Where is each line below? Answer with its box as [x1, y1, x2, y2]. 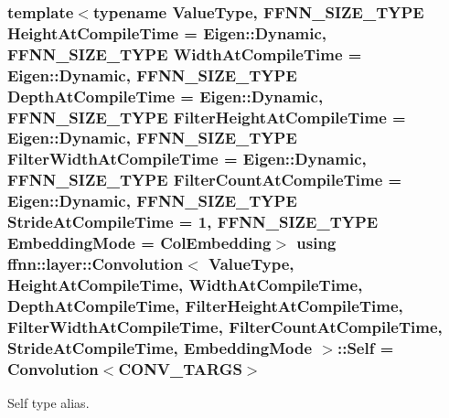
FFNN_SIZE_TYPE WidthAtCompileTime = [7, 42, 362, 65]
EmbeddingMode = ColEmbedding [7, 231, 272, 254]
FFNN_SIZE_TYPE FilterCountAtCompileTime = [7, 168, 402, 191]
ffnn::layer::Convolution [7, 252, 184, 274]
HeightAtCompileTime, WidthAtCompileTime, [7, 273, 363, 295]
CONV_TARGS [118, 357, 242, 380]
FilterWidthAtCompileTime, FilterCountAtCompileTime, [7, 315, 443, 338]
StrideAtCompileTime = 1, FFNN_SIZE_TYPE [7, 210, 379, 233]
